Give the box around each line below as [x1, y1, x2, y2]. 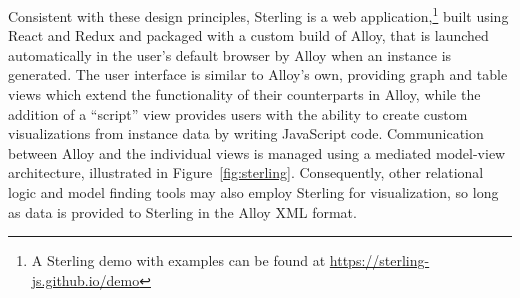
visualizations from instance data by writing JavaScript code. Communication [8, 123, 484, 144]
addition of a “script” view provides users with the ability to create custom [8, 103, 468, 124]
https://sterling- [329, 250, 430, 271]
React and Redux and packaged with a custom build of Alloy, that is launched [8, 25, 489, 46]
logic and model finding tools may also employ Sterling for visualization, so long [8, 182, 499, 202]
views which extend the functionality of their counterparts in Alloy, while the [8, 84, 481, 105]
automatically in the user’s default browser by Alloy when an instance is [8, 44, 452, 65]
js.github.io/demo [31, 269, 140, 290]
